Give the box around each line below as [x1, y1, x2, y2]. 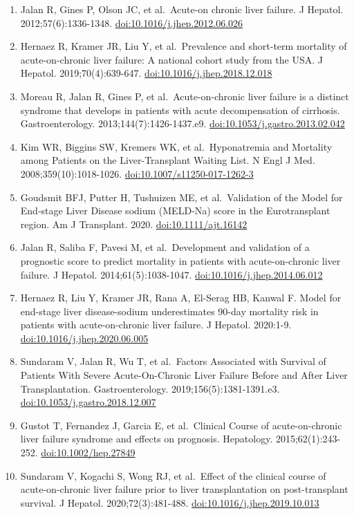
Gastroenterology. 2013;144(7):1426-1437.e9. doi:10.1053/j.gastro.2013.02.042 [20, 116, 345, 131]
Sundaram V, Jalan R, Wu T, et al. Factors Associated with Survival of [20, 354, 326, 368]
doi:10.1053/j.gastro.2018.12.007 [20, 395, 156, 409]
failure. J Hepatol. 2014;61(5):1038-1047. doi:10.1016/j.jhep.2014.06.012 [20, 267, 323, 281]
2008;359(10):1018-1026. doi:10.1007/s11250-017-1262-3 [20, 166, 254, 180]
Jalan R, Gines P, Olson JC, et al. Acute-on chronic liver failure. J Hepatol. [20, 2, 344, 16]
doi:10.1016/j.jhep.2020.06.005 [20, 330, 149, 345]
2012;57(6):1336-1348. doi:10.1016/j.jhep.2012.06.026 [20, 15, 243, 30]
